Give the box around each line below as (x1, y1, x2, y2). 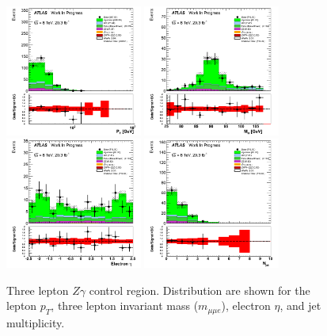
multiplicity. (6, 314, 65, 330)
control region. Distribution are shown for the (89, 281, 310, 298)
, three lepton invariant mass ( (51, 297, 199, 314)
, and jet (279, 297, 321, 314)
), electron (221, 297, 271, 314)
